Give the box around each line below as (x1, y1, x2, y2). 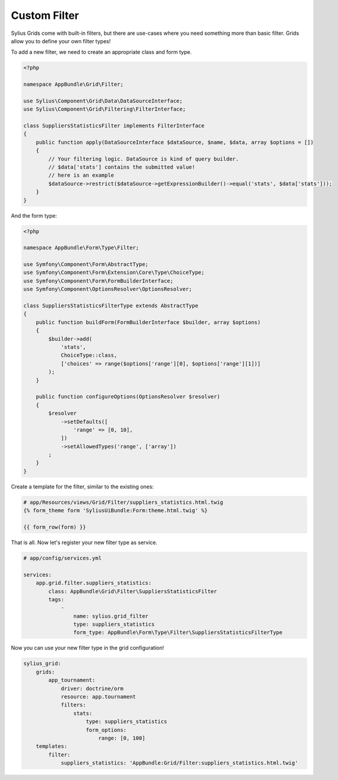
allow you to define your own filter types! (11, 37, 111, 44)
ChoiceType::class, (60, 352, 118, 359)
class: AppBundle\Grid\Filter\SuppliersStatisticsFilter (48, 588, 217, 594)
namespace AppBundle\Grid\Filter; (23, 81, 124, 88)
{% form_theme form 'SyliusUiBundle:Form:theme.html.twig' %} (23, 507, 208, 514)
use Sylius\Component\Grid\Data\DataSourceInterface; (23, 98, 183, 104)
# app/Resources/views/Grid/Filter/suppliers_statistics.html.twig (23, 499, 224, 506)
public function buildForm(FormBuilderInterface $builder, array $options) (36, 319, 261, 325)
